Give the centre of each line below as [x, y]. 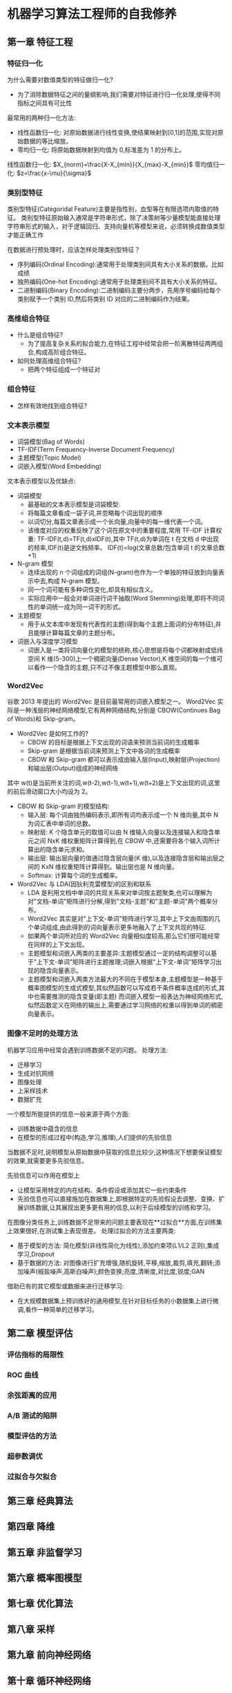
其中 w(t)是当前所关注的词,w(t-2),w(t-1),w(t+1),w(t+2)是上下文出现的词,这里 [114, 783]
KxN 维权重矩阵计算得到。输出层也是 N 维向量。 [109, 867]
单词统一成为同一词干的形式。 [82, 607]
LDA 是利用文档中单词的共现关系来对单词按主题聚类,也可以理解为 [120, 893]
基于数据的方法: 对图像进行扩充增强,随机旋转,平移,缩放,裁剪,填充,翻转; [116, 1263]
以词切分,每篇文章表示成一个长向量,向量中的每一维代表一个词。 [117, 522]
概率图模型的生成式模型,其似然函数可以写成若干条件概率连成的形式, [123, 988]
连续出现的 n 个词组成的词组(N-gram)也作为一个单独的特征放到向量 [123, 572]
